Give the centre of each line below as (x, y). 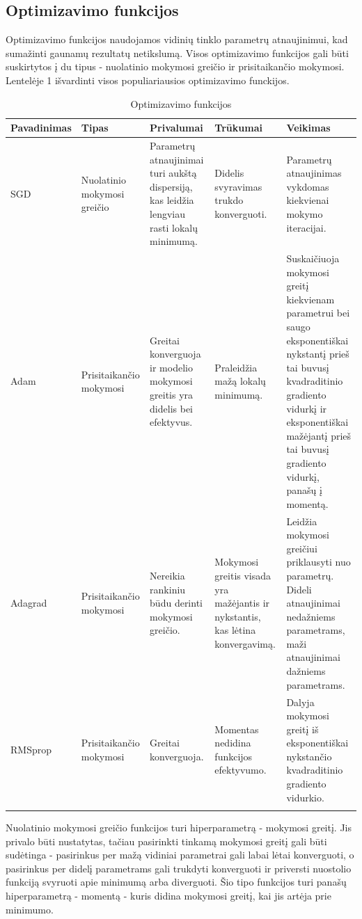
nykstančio (309, 756)
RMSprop (31, 750)
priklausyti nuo (318, 562)
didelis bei (171, 408)
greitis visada (243, 575)
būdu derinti (176, 603)
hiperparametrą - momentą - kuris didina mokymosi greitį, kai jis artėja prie (168, 895)
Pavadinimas (41, 128)
